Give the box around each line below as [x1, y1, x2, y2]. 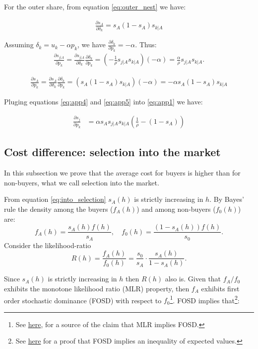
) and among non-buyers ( [136, 203, 216, 214]
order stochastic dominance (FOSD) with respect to [4, 295, 162, 305]
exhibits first [201, 283, 240, 293]
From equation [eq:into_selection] [4, 194, 106, 204]
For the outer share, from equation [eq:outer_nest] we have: [4, 1, 186, 11]
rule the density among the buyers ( [4, 203, 113, 214]
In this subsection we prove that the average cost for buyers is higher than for [4, 168, 241, 178]
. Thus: [135, 39, 157, 50]
